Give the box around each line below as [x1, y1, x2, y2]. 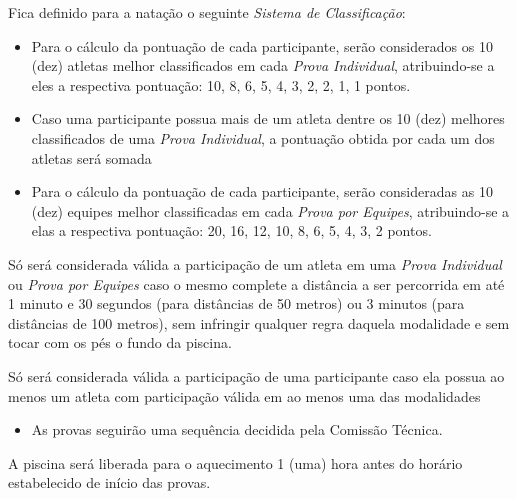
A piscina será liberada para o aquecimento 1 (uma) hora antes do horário [8, 452, 463, 473]
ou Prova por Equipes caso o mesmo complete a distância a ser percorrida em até [8, 273, 505, 294]
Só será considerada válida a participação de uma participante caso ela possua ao [8, 365, 505, 386]
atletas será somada [31, 147, 152, 168]
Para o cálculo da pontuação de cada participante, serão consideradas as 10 [31, 181, 493, 202]
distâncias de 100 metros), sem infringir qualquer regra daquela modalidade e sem [8, 312, 510, 333]
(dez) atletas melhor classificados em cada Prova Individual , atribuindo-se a [31, 55, 495, 76]
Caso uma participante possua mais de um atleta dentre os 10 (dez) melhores [31, 108, 505, 129]
